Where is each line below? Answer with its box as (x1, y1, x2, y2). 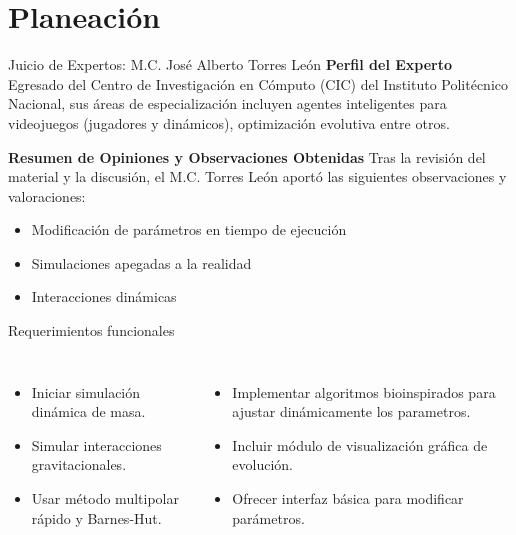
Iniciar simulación (31, 381, 141, 402)
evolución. (232, 454, 294, 475)
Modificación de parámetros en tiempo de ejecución (31, 219, 347, 240)
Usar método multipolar (31, 488, 179, 509)
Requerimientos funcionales (8, 320, 175, 341)
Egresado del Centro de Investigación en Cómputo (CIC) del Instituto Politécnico (8, 73, 509, 94)
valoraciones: (8, 185, 86, 206)
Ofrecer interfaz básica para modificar (232, 488, 464, 509)
